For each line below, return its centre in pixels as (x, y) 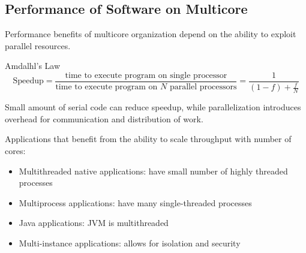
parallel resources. (38, 45)
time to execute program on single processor (146, 75)
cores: (15, 151)
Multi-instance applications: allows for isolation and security (130, 243)
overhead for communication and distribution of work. (104, 118)
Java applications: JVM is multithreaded (94, 223)
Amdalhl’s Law (33, 66)
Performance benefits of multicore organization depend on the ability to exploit (151, 34)
